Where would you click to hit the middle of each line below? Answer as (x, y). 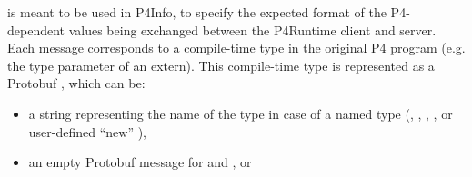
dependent (36, 29)
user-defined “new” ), (88, 131)
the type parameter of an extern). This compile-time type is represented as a (221, 65)
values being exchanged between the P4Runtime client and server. (252, 29)
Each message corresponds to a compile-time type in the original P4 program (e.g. (236, 48)
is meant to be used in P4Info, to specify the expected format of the (197, 12)
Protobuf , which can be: (76, 83)
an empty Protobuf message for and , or (140, 162)
